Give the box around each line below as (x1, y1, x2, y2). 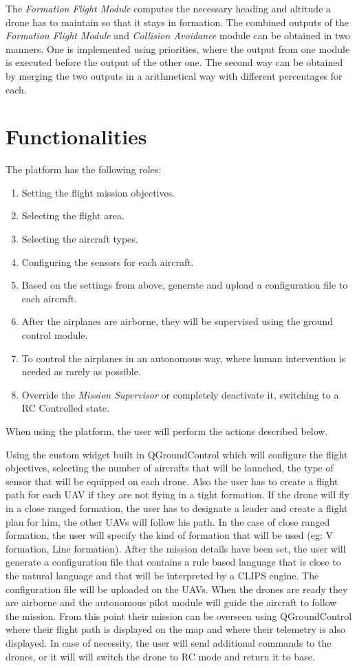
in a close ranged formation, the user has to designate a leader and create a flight (6, 500, 348, 515)
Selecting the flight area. (21, 208, 125, 223)
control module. (21, 328, 88, 342)
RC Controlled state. (21, 401, 109, 415)
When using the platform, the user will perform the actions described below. (6, 424, 328, 438)
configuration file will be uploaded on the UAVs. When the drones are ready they (6, 581, 348, 596)
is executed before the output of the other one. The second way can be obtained (6, 55, 343, 69)
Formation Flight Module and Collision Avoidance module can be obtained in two (6, 28, 350, 43)
